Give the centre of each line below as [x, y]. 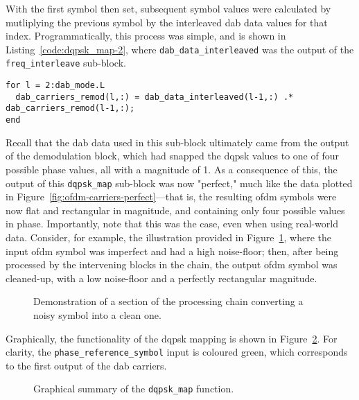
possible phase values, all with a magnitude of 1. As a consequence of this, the [172, 169]
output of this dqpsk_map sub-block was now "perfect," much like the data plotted [179, 183]
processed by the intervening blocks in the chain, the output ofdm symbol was [172, 264]
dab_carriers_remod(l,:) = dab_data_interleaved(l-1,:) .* [155, 97]
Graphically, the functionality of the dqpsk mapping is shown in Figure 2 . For [172, 338]
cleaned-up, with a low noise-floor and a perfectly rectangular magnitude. [161, 278]
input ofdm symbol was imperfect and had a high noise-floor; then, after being [172, 251]
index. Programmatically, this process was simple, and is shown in [146, 36]
